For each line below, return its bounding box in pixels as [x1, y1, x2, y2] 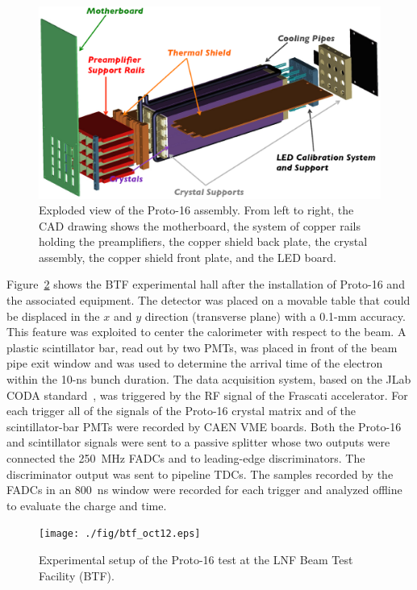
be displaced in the [6, 307, 100, 324]
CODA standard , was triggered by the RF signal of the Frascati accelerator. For [6, 386, 408, 403]
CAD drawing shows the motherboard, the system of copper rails [39, 217, 361, 234]
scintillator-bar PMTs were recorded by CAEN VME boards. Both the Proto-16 [6, 418, 402, 434]
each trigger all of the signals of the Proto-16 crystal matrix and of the [6, 402, 357, 419]
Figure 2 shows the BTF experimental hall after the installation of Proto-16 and [6, 276, 405, 293]
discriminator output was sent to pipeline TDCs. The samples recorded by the [6, 465, 394, 482]
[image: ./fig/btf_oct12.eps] [39, 528, 201, 540]
